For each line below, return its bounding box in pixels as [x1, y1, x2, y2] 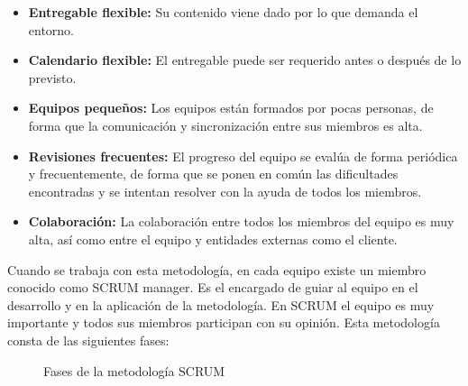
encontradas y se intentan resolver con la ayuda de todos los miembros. [28, 181, 422, 200]
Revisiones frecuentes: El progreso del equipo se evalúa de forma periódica [28, 146, 458, 165]
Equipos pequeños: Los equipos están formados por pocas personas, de [28, 98, 434, 117]
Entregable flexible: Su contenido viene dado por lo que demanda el [28, 3, 418, 21]
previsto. [28, 68, 77, 87]
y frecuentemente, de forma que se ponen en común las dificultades [28, 164, 399, 183]
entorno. [28, 20, 75, 39]
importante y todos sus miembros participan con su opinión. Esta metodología [7, 313, 440, 332]
